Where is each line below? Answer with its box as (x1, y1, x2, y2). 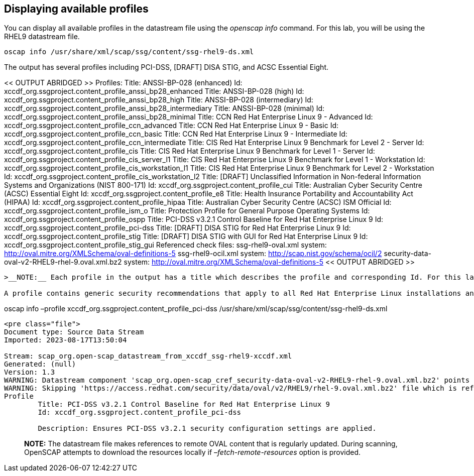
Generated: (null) (4, 360, 76, 369)
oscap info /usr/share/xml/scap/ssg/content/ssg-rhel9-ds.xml (4, 48, 254, 56)
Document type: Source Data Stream (4, 328, 144, 336)
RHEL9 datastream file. (4, 32, 80, 41)
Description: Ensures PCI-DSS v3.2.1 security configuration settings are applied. (38, 424, 377, 433)
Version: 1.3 (4, 368, 55, 377)
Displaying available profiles (4, 3, 149, 15)
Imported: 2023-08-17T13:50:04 (4, 336, 127, 344)
